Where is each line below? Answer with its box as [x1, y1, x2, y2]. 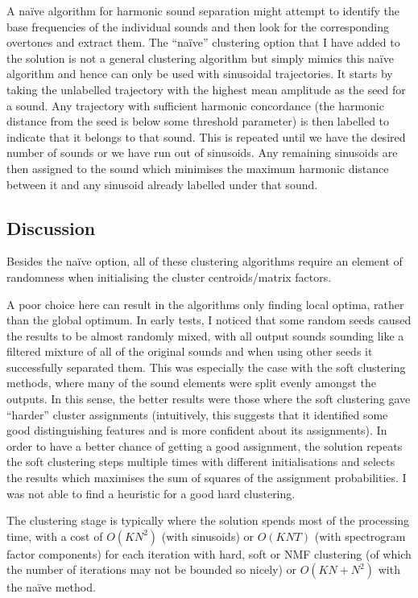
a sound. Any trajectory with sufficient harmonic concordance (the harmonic [6, 97, 384, 113]
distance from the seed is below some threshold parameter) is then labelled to [6, 113, 390, 130]
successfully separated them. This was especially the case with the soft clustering [6, 358, 406, 375]
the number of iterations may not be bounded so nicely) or [6, 561, 297, 578]
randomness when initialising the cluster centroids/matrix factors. [6, 268, 332, 285]
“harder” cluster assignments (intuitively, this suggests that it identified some [6, 406, 388, 423]
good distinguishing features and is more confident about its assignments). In [6, 422, 387, 439]
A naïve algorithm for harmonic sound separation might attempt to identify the [6, 2, 400, 19]
